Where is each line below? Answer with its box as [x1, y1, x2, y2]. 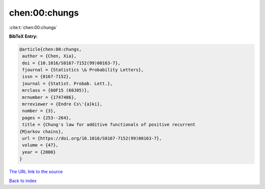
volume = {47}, [22, 142, 59, 148]
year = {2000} [22, 149, 56, 155]
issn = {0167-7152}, [22, 74, 72, 79]
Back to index [9, 178, 37, 184]
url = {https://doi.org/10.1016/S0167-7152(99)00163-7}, [22, 136, 162, 141]
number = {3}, [22, 108, 56, 114]
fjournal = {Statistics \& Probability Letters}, [22, 67, 144, 73]
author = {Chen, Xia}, [22, 53, 77, 59]
